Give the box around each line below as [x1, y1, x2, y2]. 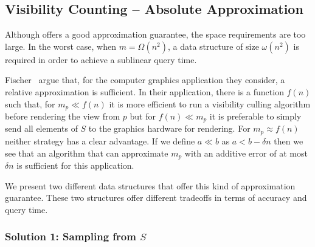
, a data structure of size [167, 39, 259, 52]
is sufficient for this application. [16, 158, 134, 171]
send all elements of [5, 122, 78, 135]
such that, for [5, 97, 55, 110]
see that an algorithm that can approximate [5, 146, 168, 159]
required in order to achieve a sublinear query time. [5, 53, 197, 66]
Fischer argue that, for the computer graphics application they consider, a [5, 73, 285, 86]
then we [274, 134, 303, 147]
